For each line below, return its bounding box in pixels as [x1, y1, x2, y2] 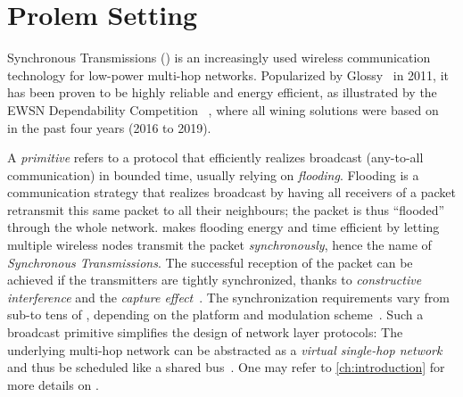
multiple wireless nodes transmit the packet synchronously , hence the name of [7, 236, 432, 254]
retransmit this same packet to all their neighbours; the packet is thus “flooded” [7, 200, 445, 219]
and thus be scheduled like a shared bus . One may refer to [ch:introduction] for [7, 358, 445, 376]
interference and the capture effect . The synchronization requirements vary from [7, 287, 451, 306]
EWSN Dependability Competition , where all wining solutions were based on [7, 100, 439, 119]
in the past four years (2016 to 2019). [7, 118, 211, 136]
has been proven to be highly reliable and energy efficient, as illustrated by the [7, 83, 437, 102]
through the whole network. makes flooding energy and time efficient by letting [7, 218, 440, 236]
